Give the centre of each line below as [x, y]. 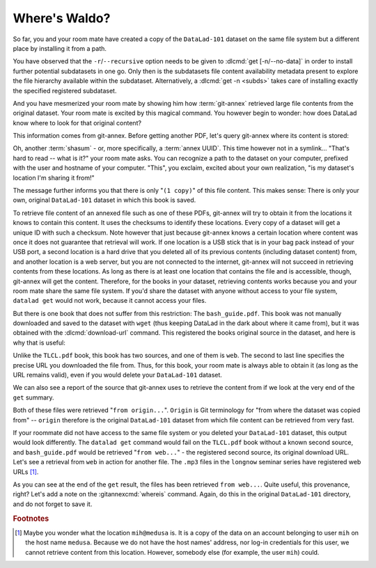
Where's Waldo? [62, 18]
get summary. [34, 397]
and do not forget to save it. [53, 504]
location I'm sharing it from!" [54, 177]
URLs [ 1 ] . [26, 472]
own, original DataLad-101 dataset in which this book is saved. [104, 200]
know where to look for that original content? [77, 123]
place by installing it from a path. [60, 48]
